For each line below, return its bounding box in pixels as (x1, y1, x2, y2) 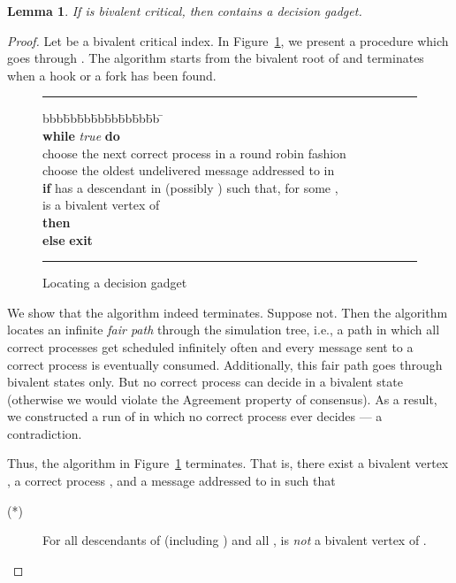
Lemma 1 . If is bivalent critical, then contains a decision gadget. (7, 2, 362, 19)
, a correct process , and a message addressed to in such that (7, 472, 336, 490)
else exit (42, 230, 93, 249)
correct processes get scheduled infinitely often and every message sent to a (7, 337, 414, 356)
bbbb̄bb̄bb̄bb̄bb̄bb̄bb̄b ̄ (42, 109, 163, 127)
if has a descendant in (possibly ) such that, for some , (42, 178, 338, 196)
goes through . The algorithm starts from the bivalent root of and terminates (7, 49, 424, 67)
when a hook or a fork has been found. (7, 65, 217, 84)
